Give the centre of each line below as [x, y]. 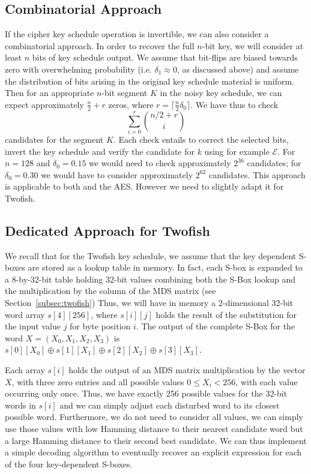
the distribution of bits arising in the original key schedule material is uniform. [150, 81]
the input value [33, 326]
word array [25, 314]
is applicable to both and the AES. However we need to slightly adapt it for [144, 186]
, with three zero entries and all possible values [98, 381]
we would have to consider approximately [117, 174]
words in [20, 405]
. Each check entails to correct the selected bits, [201, 139]
